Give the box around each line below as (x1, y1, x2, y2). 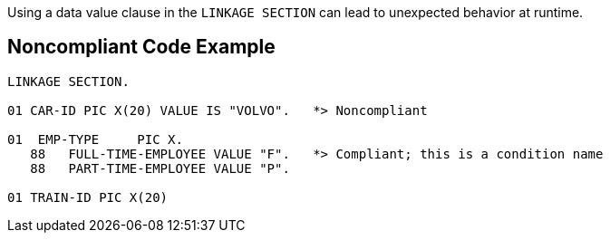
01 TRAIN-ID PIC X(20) (7, 189, 169, 205)
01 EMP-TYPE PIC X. (7, 131, 183, 147)
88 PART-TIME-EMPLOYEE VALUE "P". (30, 160, 290, 176)
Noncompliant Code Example (7, 35, 276, 59)
